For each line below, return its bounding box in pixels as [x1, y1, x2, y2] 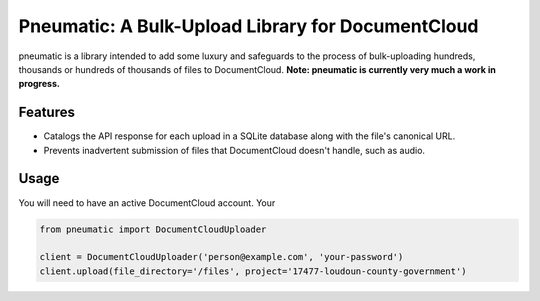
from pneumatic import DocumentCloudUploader [39, 223, 267, 235]
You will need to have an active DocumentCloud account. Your [18, 196, 276, 209]
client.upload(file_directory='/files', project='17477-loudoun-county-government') [39, 265, 467, 277]
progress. [18, 78, 60, 90]
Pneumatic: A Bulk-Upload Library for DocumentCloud [18, 15, 479, 37]
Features [18, 104, 75, 121]
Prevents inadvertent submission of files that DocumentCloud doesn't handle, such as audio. [43, 144, 425, 156]
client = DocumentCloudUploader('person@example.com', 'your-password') [39, 251, 404, 263]
